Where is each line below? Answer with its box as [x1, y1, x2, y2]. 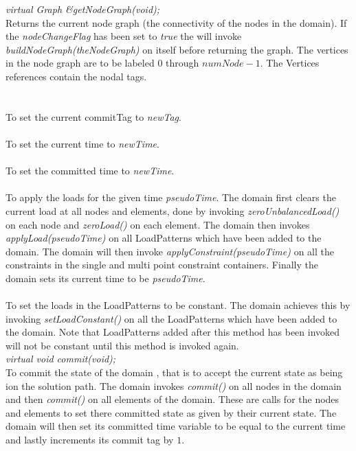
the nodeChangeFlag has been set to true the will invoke [5, 29, 242, 43]
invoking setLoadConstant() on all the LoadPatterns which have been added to [5, 311, 337, 325]
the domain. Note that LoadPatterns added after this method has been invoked [5, 325, 340, 339]
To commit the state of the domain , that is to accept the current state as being [5, 365, 343, 380]
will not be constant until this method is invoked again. [5, 338, 239, 352]
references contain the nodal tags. [5, 69, 147, 83]
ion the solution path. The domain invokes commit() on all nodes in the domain [5, 378, 342, 393]
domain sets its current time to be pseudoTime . [5, 270, 205, 285]
